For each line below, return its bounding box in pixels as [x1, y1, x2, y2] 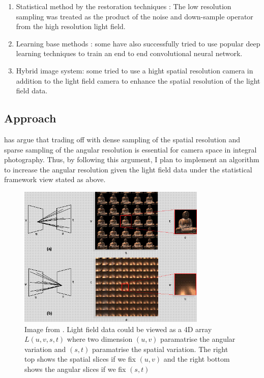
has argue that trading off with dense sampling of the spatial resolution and [4, 134, 241, 144]
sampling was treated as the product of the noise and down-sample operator [16, 11, 253, 21]
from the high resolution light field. [16, 21, 126, 32]
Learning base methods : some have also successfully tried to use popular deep [16, 38, 260, 48]
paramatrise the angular [160, 334, 236, 344]
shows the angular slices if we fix [24, 363, 126, 374]
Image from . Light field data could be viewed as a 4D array [24, 323, 212, 334]
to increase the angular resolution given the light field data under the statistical [4, 164, 252, 174]
